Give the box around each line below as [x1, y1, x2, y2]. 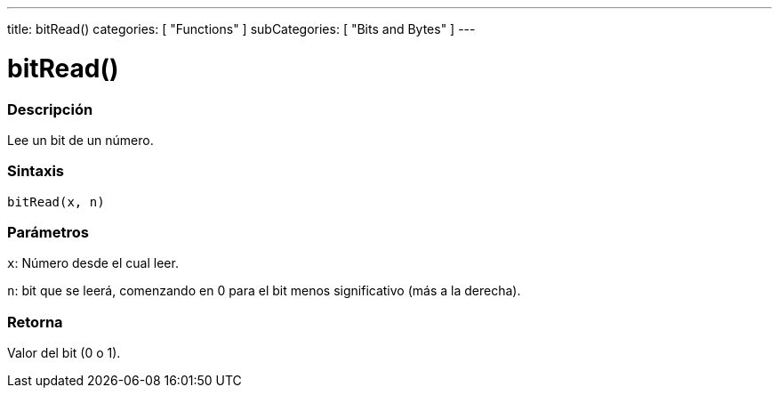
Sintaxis [7, 162, 64, 181]
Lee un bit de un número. [7, 132, 154, 148]
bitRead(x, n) [7, 194, 105, 209]
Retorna [7, 312, 63, 331]
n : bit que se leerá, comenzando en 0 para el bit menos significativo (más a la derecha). [7, 283, 521, 299]
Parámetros [7, 223, 89, 241]
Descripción [7, 100, 93, 118]
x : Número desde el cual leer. [7, 255, 179, 271]
